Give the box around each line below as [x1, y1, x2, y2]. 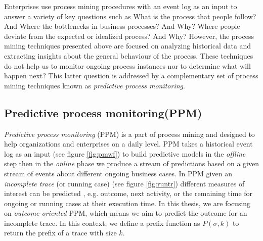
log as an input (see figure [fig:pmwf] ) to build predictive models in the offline [4, 148, 246, 159]
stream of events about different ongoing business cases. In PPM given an [4, 168, 232, 178]
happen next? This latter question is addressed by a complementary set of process [4, 70, 258, 81]
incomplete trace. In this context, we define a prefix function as [4, 217, 200, 228]
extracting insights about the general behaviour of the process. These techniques [4, 50, 253, 61]
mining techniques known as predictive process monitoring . [4, 80, 185, 90]
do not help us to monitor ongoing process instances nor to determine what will [4, 60, 251, 71]
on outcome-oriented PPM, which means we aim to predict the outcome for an [4, 208, 247, 218]
